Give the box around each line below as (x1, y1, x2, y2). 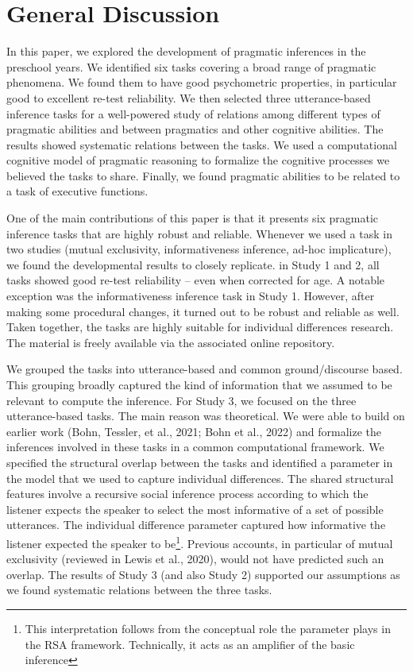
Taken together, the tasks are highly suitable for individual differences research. (6, 319, 394, 335)
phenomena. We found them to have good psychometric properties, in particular (6, 74, 397, 91)
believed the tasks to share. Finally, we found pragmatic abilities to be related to (6, 167, 400, 183)
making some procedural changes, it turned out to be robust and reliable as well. (6, 303, 399, 319)
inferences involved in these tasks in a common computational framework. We (6, 438, 384, 455)
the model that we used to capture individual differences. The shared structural (6, 469, 394, 486)
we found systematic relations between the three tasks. (6, 581, 272, 598)
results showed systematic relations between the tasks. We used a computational (6, 136, 397, 153)
